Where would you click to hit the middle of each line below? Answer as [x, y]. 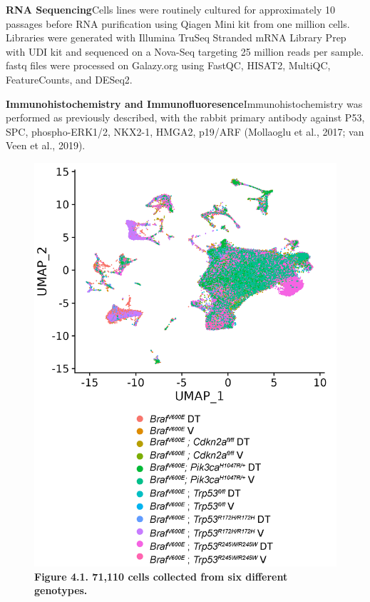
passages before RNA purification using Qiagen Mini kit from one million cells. [178, 23]
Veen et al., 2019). [46, 145]
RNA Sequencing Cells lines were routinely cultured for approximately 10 [170, 9]
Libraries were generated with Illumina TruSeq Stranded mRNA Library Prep [176, 37]
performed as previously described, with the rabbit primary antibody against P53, [185, 117]
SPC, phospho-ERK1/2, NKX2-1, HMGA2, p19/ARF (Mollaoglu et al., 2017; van [185, 131]
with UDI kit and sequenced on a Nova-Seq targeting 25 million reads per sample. [185, 51]
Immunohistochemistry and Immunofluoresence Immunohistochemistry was [184, 103]
